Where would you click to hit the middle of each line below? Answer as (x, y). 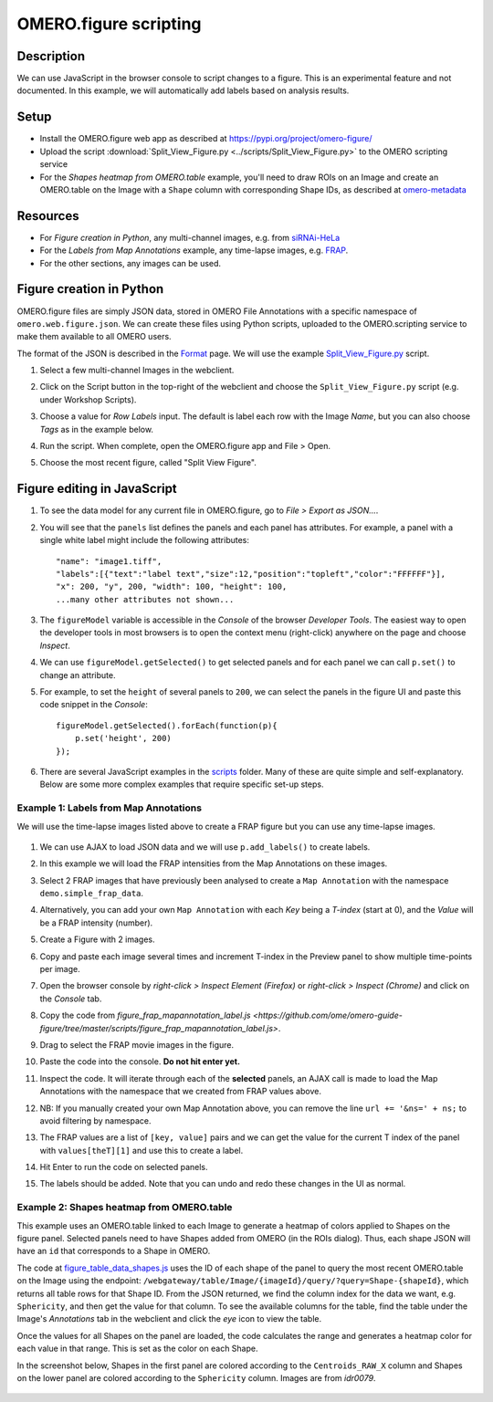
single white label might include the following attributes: (145, 540)
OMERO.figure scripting (109, 24)
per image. (60, 969)
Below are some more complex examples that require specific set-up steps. (182, 784)
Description (51, 56)
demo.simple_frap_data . (92, 894)
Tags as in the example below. (97, 429)
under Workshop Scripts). (88, 399)
